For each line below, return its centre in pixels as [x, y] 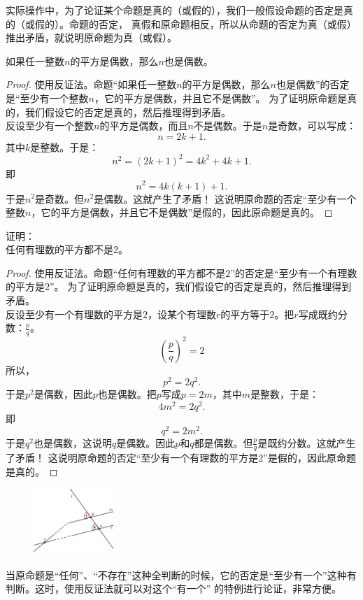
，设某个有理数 [182, 314]
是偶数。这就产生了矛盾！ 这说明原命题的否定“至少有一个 [225, 198]
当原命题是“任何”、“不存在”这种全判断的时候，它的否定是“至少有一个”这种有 [181, 574]
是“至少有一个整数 [47, 98]
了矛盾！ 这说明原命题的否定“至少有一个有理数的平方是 [132, 458]
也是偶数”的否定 [313, 84]
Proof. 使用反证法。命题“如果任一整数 [91, 84]
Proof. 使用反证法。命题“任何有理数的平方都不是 [116, 272]
